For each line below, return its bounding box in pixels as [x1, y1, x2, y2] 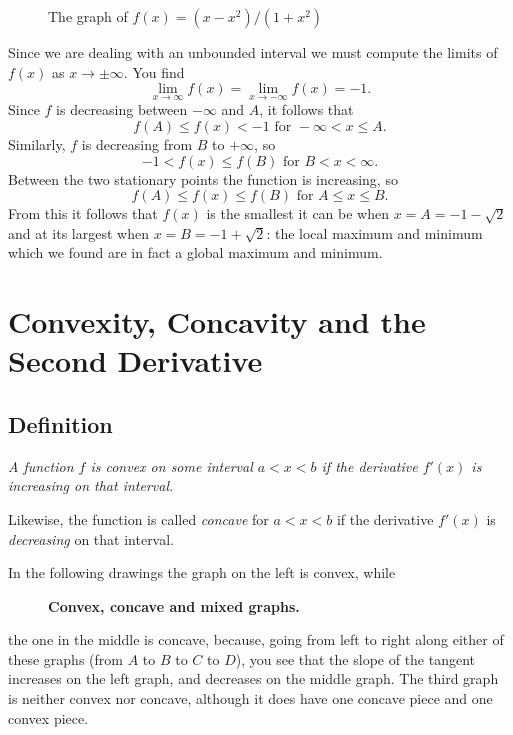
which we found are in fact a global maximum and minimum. [8, 242, 383, 263]
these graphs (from [8, 648, 123, 669]
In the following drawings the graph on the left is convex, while [8, 562, 396, 583]
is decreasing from [81, 134, 193, 154]
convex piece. [8, 707, 89, 728]
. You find [123, 61, 185, 82]
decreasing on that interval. [8, 528, 175, 549]
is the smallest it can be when [206, 203, 390, 224]
